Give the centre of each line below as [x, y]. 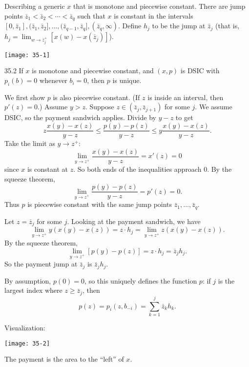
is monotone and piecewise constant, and [93, 71]
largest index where [33, 290]
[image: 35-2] [27, 343]
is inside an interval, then [186, 97]
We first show [25, 97]
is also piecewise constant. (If [96, 97]
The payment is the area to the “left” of [64, 359]
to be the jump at [179, 26]
